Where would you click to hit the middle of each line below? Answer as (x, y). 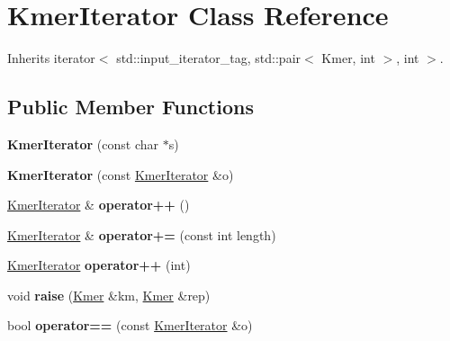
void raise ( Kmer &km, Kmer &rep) (109, 295)
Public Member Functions (130, 107)
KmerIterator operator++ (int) (99, 265)
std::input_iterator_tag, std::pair (209, 58)
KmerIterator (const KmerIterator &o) (121, 174)
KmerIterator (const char (83, 144)
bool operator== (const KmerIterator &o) (130, 325)
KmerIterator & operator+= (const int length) (142, 234)
